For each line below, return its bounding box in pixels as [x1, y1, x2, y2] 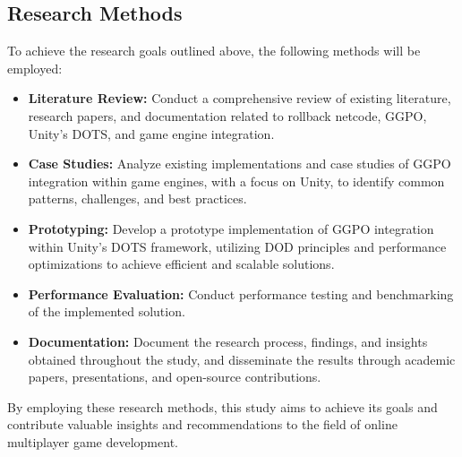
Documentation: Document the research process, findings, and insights [28, 332, 428, 350]
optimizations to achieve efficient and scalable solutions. [28, 254, 335, 273]
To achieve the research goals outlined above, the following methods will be [7, 41, 421, 60]
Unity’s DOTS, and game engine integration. [28, 124, 275, 142]
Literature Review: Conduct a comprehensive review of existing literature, [28, 89, 451, 108]
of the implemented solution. [28, 302, 185, 321]
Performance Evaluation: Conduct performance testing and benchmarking [28, 284, 454, 303]
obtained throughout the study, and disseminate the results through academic [28, 349, 456, 368]
